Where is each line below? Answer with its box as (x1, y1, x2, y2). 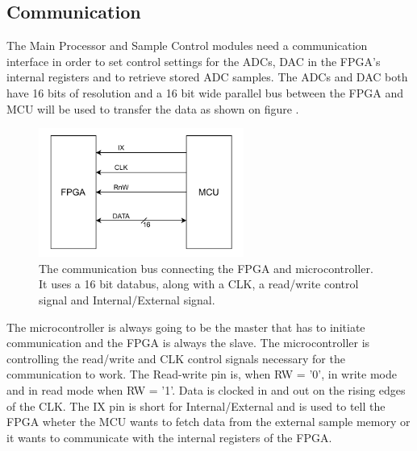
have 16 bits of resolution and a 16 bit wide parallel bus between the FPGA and (6, 84, 403, 101)
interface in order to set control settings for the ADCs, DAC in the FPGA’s (6, 52, 381, 69)
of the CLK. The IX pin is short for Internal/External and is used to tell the (6, 397, 386, 414)
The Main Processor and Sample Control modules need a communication (6, 37, 368, 54)
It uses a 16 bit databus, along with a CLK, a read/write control (39, 275, 359, 292)
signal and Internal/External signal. (39, 291, 215, 308)
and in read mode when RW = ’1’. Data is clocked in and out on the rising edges (6, 381, 406, 398)
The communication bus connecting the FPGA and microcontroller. (39, 259, 373, 276)
